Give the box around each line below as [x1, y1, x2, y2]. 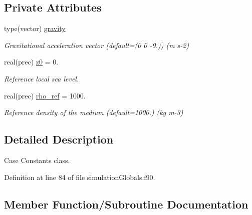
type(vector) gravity [4, 23, 66, 33]
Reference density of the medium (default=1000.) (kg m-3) [4, 107, 183, 117]
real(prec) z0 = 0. [4, 56, 59, 67]
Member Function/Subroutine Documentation [4, 196, 248, 211]
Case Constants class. [4, 154, 70, 165]
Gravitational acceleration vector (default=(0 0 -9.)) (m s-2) [4, 39, 189, 50]
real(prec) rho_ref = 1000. [4, 90, 86, 100]
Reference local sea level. [4, 73, 79, 83]
